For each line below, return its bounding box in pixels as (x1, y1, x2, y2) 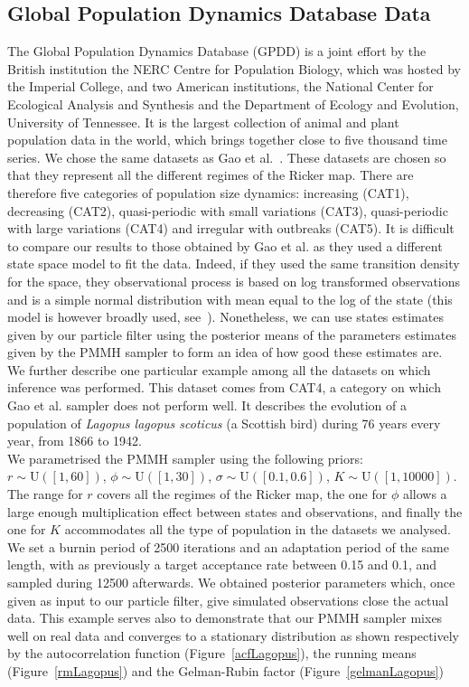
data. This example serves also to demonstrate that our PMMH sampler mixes (7, 608, 443, 627)
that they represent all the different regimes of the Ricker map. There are (7, 165, 414, 184)
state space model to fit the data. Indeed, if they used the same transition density (7, 254, 460, 273)
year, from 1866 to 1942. (7, 431, 143, 450)
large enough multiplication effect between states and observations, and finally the (7, 502, 463, 521)
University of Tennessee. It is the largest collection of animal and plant (7, 112, 399, 131)
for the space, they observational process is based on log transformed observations (7, 271, 461, 290)
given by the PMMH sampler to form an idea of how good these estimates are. (7, 343, 443, 362)
